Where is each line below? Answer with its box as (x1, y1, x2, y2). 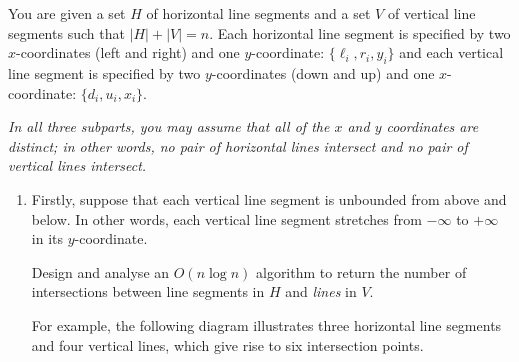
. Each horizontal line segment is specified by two (209, 22, 511, 43)
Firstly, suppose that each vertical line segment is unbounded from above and (31, 188, 507, 209)
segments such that (8, 22, 125, 43)
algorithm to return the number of (255, 261, 467, 282)
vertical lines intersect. (8, 155, 147, 176)
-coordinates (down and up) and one (211, 62, 435, 83)
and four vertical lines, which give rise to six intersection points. (31, 334, 424, 355)
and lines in (285, 281, 357, 302)
